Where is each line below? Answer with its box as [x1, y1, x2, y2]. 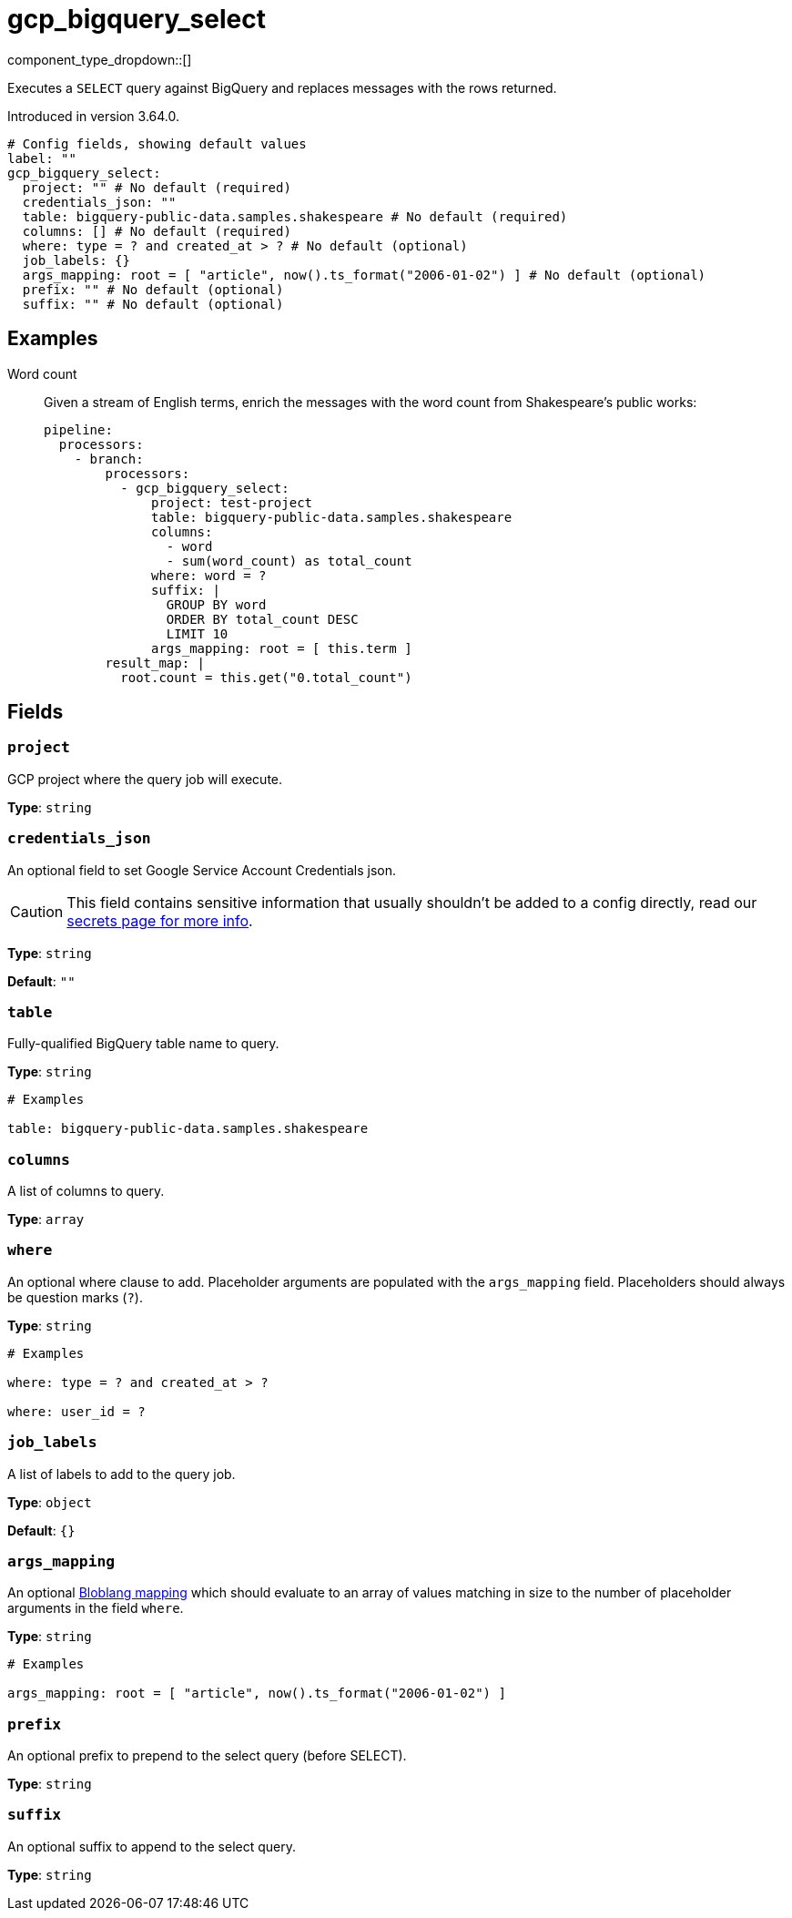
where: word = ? [151, 567, 267, 583]
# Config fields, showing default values [7, 136, 307, 151]
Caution [10, 902, 64, 921]
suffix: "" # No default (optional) [22, 296, 284, 311]
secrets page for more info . [66, 911, 253, 930]
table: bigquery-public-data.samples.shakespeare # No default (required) [22, 209, 568, 224]
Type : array [7, 1211, 85, 1228]
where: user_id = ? [7, 1403, 146, 1419]
